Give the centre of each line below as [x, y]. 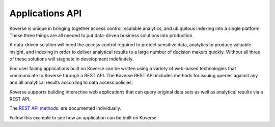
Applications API [46, 13]
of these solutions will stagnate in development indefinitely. [72, 59]
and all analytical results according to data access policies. [71, 83]
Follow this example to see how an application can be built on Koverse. [84, 117]
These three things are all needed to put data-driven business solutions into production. [101, 35]
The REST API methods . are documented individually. [65, 108]
